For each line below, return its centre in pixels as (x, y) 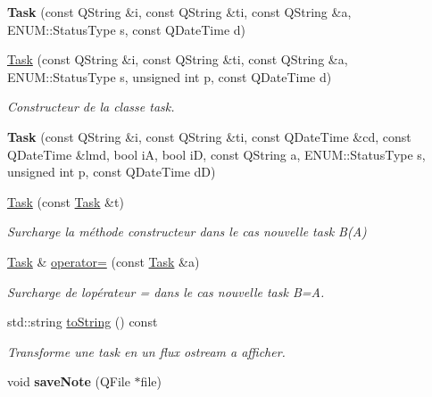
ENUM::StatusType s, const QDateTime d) (127, 29)
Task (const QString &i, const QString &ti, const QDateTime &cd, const (209, 136)
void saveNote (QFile (69, 381)
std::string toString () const (83, 322)
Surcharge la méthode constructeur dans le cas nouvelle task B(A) (187, 232)
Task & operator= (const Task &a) (104, 261)
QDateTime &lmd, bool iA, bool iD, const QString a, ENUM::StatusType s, (216, 154)
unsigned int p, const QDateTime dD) (112, 172)
